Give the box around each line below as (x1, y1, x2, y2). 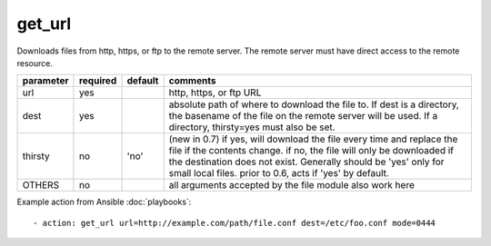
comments (168, 74, 216, 87)
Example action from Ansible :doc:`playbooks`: (16, 196, 192, 208)
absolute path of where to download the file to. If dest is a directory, (168, 98, 459, 111)
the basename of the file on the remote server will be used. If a (168, 110, 438, 123)
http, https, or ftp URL (168, 86, 262, 99)
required (78, 74, 117, 87)
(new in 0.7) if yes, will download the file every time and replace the (168, 133, 458, 145)
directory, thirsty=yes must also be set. (168, 121, 336, 133)
